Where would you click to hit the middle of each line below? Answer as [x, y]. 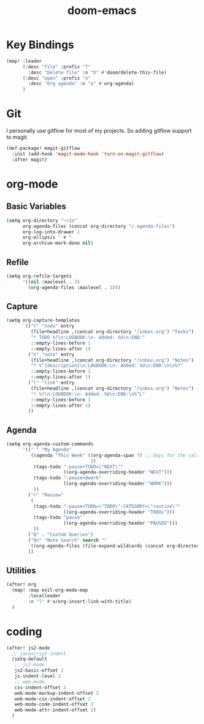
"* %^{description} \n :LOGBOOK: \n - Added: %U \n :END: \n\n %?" [107, 366]
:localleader [45, 596]
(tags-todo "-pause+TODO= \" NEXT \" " [78, 466]
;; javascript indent [39, 653]
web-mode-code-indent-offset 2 [54, 705]
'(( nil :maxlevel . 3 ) [51, 282]
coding [24, 631]
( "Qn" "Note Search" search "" [68, 540]
